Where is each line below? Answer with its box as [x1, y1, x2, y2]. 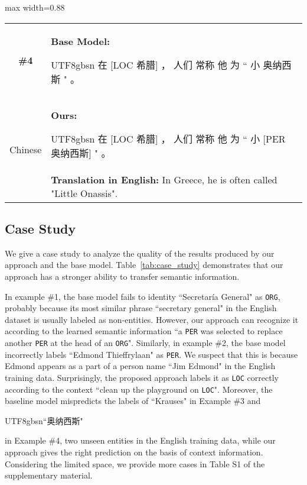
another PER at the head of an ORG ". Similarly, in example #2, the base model [5, 337, 286, 349]
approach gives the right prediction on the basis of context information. [5, 446, 263, 458]
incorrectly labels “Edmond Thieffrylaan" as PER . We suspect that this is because [5, 348, 298, 360]
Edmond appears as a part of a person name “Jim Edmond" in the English [5, 360, 276, 372]
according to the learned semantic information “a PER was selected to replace [5, 325, 283, 337]
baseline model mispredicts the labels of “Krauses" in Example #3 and [5, 395, 261, 407]
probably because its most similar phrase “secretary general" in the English [5, 302, 277, 314]
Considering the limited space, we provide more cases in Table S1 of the [5, 457, 265, 470]
